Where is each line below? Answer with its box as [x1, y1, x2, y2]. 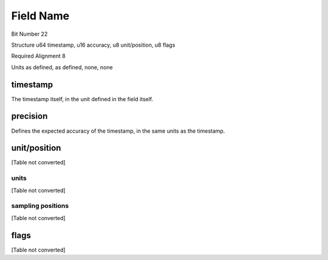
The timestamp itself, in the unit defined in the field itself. [11, 95, 154, 102]
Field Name [11, 9, 70, 22]
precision [11, 111, 48, 121]
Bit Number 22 [11, 30, 48, 38]
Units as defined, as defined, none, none [11, 64, 113, 71]
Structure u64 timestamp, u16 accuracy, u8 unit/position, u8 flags [11, 41, 176, 48]
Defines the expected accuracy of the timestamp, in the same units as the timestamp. [11, 127, 225, 135]
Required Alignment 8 [11, 52, 66, 60]
